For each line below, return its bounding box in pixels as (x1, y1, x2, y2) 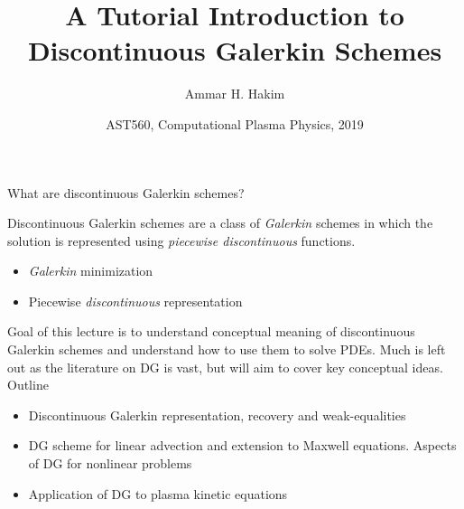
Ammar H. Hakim (184, 84, 285, 103)
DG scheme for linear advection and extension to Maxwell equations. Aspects (28, 436, 457, 455)
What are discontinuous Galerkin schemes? (7, 183, 245, 202)
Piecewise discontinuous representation (28, 291, 243, 310)
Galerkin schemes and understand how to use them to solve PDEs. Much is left (7, 340, 446, 359)
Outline (7, 375, 49, 394)
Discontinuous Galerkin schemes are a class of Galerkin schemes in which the (7, 213, 433, 232)
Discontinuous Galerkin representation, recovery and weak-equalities (28, 405, 406, 424)
